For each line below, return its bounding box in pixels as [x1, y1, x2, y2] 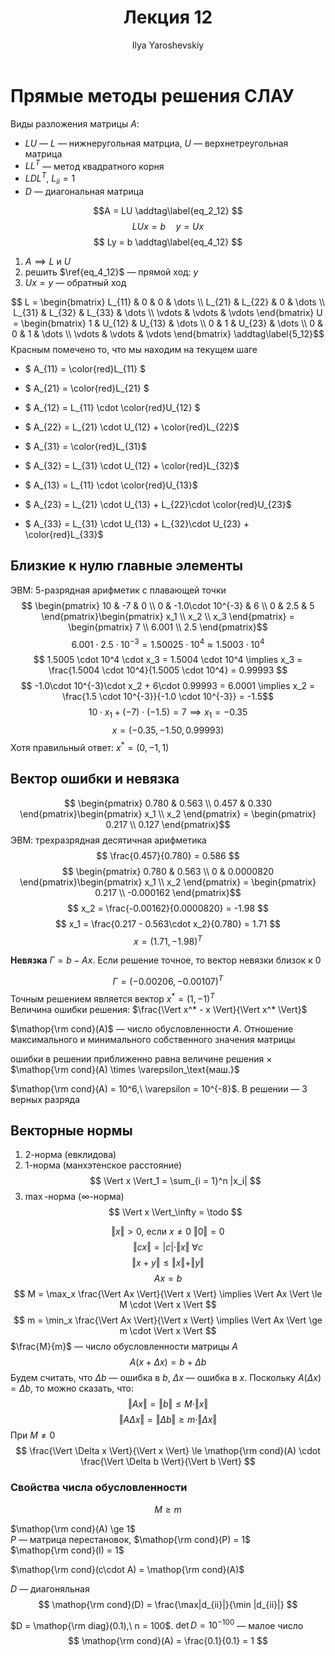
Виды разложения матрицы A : [10, 117, 140, 130]
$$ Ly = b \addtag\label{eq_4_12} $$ [93, 236, 243, 248]
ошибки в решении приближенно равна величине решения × [10, 1052, 273, 1065]
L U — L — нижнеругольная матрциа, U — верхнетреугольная [24, 137, 289, 149]
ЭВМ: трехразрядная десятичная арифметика [10, 834, 207, 846]
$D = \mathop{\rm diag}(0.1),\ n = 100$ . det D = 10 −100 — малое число [10, 1617, 304, 1631]
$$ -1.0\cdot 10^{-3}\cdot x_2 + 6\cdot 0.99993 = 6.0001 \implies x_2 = [20, 680, 316, 692]
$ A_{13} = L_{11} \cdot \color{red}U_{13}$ [24, 479, 198, 491]
